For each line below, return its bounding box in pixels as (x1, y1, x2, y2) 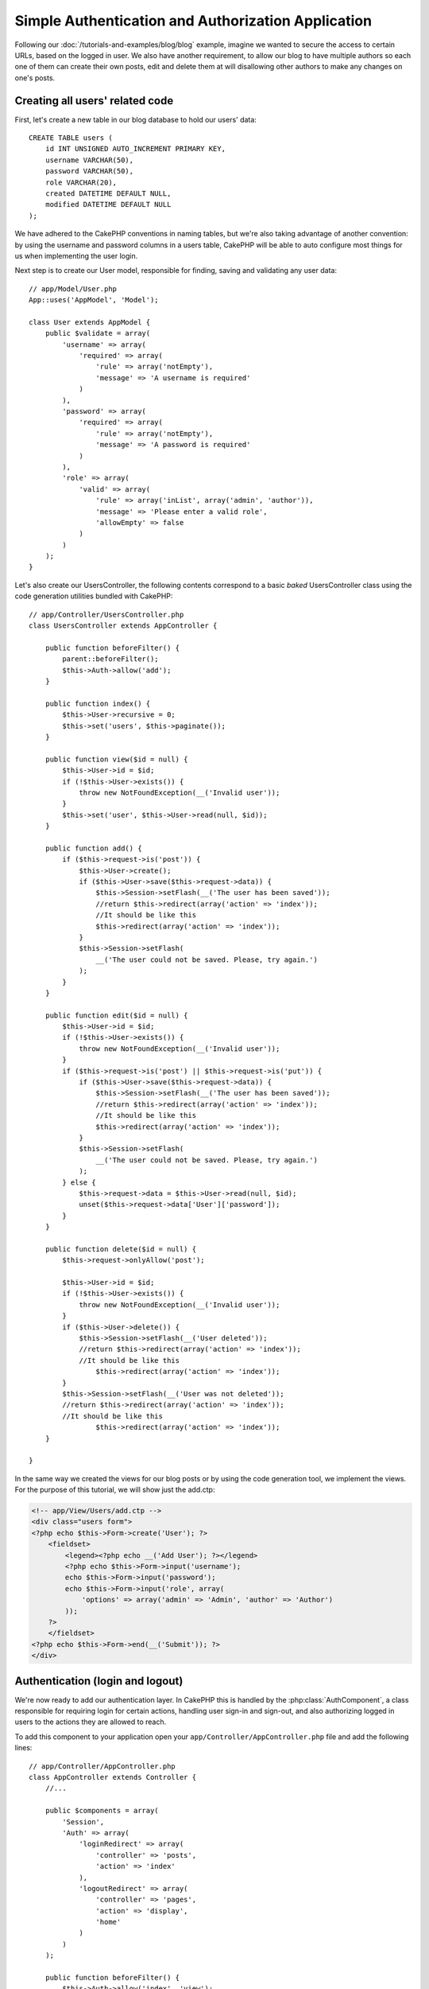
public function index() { (44, 699, 151, 708)
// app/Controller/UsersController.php (29, 609, 184, 619)
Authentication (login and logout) (14, 1674, 184, 1687)
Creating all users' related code (14, 94, 174, 107)
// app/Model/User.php (29, 284, 118, 294)
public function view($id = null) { (44, 754, 188, 764)
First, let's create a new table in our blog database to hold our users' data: (14, 115, 257, 124)
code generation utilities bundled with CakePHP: (14, 591, 173, 601)
